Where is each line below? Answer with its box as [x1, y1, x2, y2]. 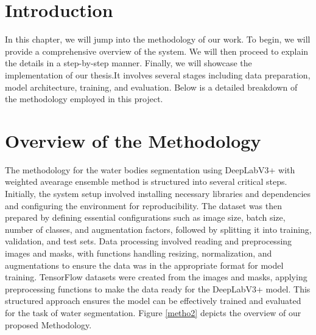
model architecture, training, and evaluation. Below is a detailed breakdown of [5, 80, 298, 93]
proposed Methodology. [5, 318, 92, 331]
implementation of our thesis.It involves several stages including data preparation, [5, 68, 311, 81]
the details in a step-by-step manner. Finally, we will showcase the [5, 57, 252, 69]
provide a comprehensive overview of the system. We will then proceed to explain [5, 44, 309, 57]
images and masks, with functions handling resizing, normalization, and [5, 246, 272, 259]
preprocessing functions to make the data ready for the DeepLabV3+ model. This [5, 282, 311, 295]
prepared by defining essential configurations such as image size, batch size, [5, 211, 286, 224]
